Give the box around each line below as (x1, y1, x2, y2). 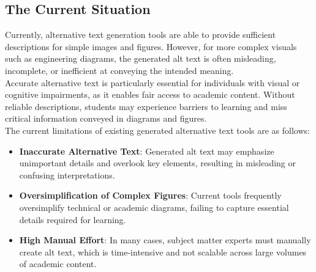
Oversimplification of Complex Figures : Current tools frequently (19, 189, 282, 202)
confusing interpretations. (19, 168, 115, 181)
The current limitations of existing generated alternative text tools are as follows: (5, 123, 310, 136)
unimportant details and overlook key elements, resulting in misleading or (19, 156, 296, 169)
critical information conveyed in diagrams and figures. (5, 112, 207, 125)
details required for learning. (19, 213, 126, 226)
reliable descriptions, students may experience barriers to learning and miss (5, 100, 287, 112)
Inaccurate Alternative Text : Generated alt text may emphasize (19, 144, 274, 157)
